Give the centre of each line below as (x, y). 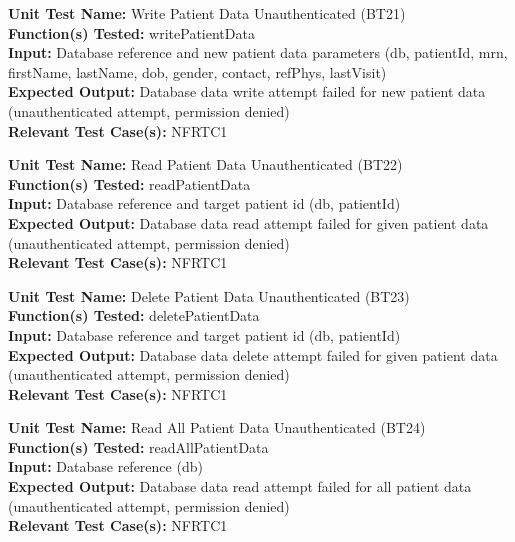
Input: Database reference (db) (105, 466)
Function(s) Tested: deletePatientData (134, 315)
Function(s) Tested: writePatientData (131, 32)
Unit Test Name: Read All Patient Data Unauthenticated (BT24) (217, 427)
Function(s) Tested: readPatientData (129, 183)
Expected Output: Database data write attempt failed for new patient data (247, 91)
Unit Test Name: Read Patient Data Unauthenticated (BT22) (205, 164)
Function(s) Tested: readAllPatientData (138, 446)
